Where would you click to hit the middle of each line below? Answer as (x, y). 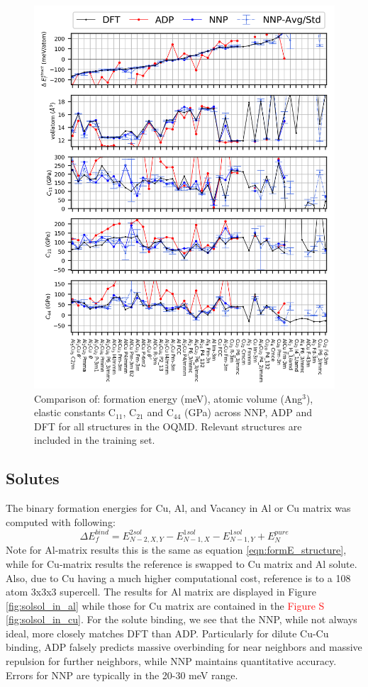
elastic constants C (75, 412)
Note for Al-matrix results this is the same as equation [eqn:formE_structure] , (176, 550)
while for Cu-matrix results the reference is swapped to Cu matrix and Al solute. (182, 563)
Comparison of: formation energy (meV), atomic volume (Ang (168, 398)
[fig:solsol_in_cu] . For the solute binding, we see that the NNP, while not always (182, 619)
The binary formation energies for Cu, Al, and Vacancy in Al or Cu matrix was (178, 508)
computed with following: (61, 521)
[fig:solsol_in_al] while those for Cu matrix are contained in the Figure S (165, 605)
